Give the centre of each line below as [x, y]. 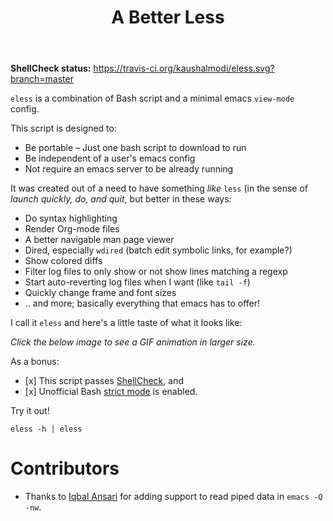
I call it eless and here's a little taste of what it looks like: [126, 323]
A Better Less [168, 17]
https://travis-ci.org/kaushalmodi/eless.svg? [184, 68]
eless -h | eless [46, 429]
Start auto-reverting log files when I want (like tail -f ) [137, 282]
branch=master [42, 79]
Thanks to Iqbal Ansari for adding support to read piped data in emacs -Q [173, 497]
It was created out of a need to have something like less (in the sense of [159, 188]
